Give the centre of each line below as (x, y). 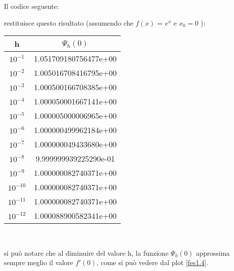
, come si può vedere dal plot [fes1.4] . (152, 262)
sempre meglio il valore (39, 262)
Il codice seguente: (32, 6)
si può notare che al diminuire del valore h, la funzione (86, 253)
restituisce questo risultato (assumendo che (69, 22)
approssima (213, 253)
